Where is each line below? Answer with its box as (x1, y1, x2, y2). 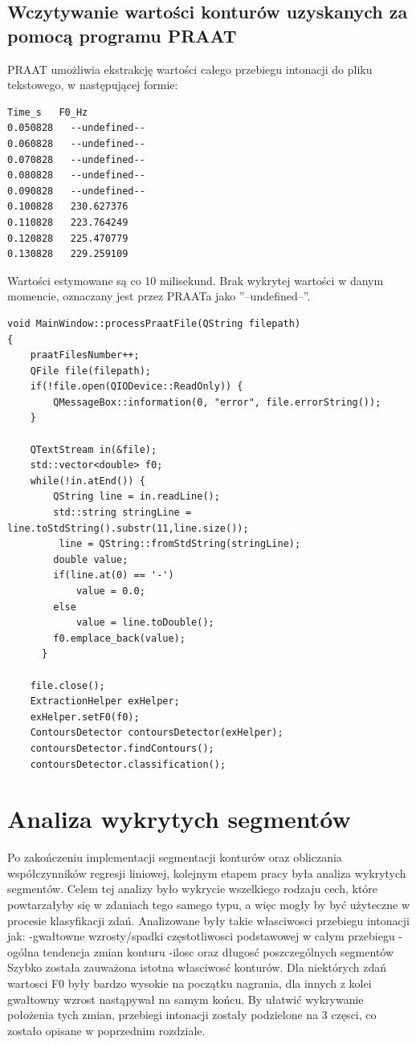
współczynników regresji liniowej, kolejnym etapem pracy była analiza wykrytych (7, 864, 406, 881)
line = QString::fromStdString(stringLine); (59, 538, 301, 550)
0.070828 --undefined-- (7, 153, 145, 165)
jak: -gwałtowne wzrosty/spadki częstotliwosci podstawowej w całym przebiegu (7, 928, 395, 944)
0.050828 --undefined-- (7, 122, 145, 134)
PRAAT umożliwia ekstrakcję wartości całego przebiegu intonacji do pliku (7, 60, 373, 77)
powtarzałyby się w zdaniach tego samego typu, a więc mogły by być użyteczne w (7, 896, 410, 913)
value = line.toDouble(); (75, 617, 214, 629)
